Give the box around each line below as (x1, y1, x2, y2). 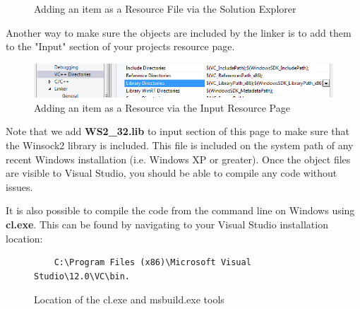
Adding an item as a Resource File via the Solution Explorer (34, 1, 296, 16)
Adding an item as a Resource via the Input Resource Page (34, 100, 290, 115)
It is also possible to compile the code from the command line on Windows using (6, 203, 355, 218)
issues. (6, 179, 33, 194)
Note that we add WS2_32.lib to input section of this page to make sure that (6, 124, 350, 139)
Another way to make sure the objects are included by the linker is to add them (6, 25, 352, 40)
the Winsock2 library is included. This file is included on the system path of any (6, 138, 354, 153)
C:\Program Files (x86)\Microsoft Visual (54, 257, 251, 268)
